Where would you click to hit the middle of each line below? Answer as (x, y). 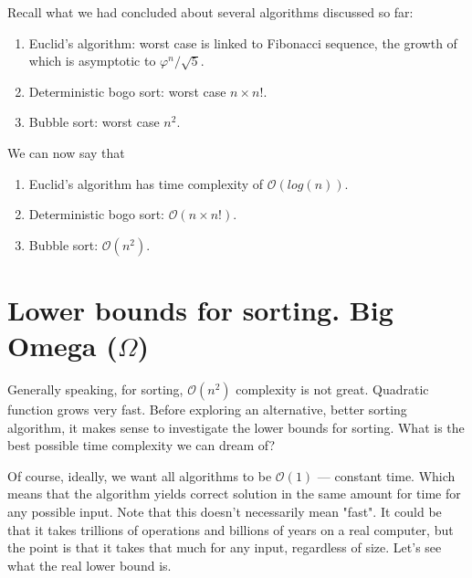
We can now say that (66, 152)
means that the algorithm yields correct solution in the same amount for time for (234, 494)
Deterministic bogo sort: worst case (127, 91)
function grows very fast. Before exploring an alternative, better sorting (207, 410)
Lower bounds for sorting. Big (200, 309)
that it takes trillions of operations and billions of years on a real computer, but (231, 529)
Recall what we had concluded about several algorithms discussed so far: (210, 12)
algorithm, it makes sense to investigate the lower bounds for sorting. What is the (236, 427)
